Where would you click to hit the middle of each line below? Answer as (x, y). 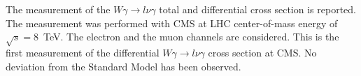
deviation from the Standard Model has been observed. (123, 66)
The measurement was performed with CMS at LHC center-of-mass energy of (172, 23)
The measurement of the (58, 9)
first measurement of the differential (83, 52)
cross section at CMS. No (262, 52)
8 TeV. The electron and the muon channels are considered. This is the (186, 37)
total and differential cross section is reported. (257, 9)
